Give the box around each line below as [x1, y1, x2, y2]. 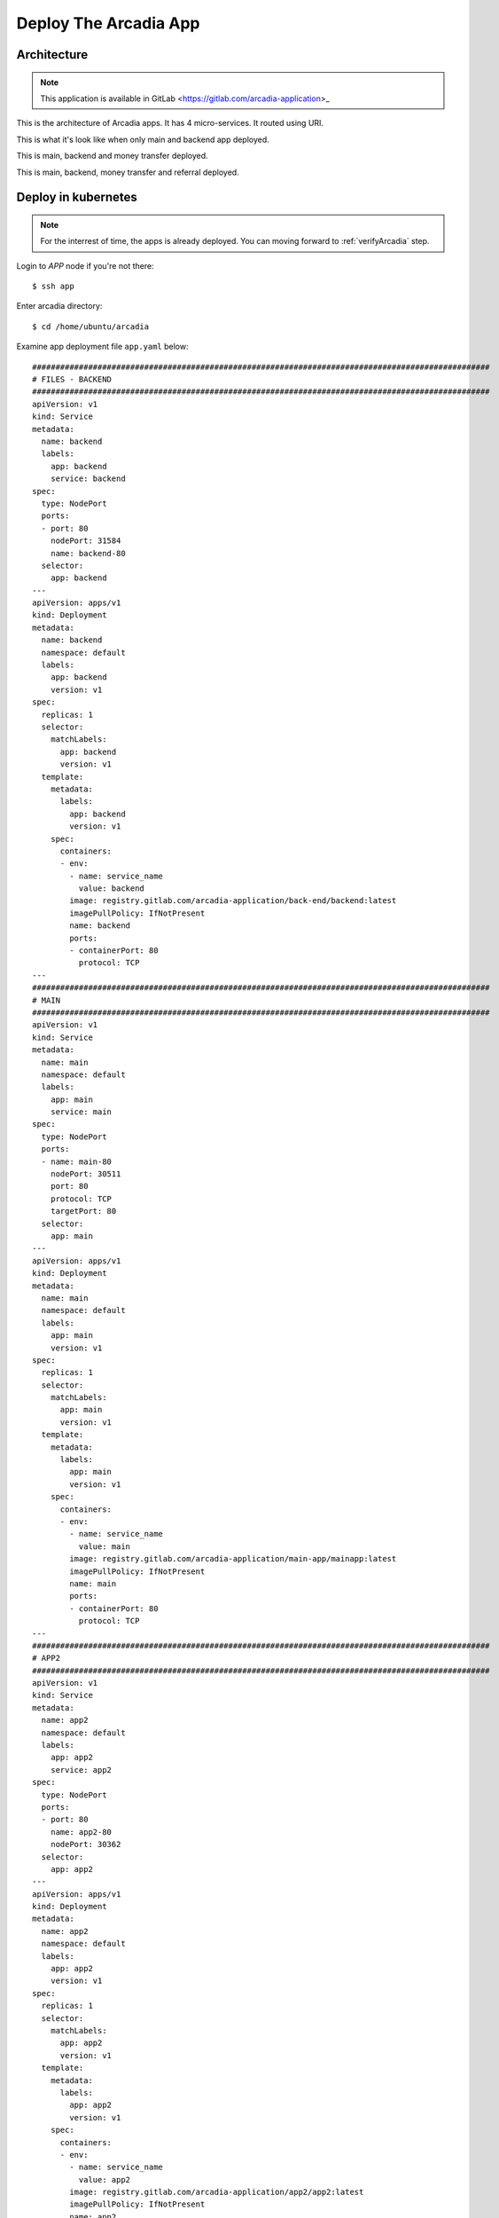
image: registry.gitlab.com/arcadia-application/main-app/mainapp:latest [69, 1553, 397, 1564]
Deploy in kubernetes [16, 190, 137, 205]
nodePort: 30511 [50, 1169, 121, 1179]
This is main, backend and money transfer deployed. [16, 151, 208, 161]
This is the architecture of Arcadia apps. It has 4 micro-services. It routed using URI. [16, 118, 324, 129]
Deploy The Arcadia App [16, 13, 200, 33]
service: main [50, 1107, 113, 1117]
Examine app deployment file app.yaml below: [16, 342, 189, 352]
